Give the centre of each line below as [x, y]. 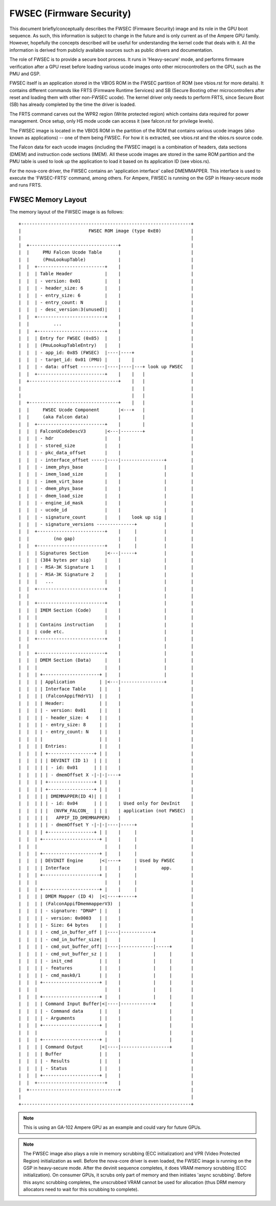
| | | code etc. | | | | [106, 631]
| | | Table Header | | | [106, 274]
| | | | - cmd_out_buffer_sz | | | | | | [106, 954]
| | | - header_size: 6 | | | [106, 288]
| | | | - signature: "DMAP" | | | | [106, 911]
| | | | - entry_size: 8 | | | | [106, 724]
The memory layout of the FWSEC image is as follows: [66, 212]
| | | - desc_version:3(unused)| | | [106, 310]
